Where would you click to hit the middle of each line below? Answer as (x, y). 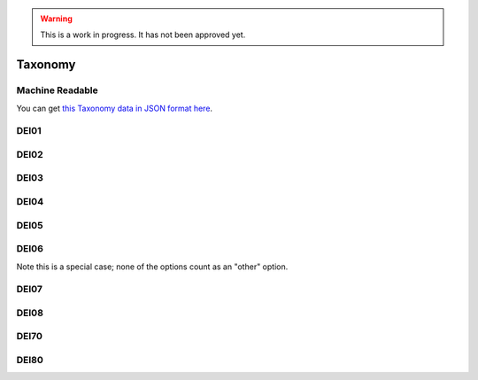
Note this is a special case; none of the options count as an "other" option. (152, 267)
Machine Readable (58, 90)
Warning (56, 19)
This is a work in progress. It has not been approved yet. (143, 35)
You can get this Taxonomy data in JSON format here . (114, 108)
